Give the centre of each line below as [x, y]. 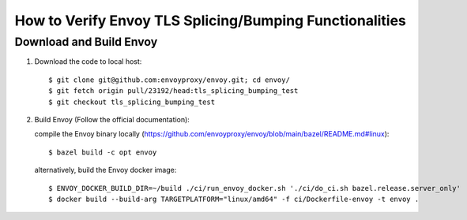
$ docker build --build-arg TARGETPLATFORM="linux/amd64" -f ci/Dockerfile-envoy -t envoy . [234, 199]
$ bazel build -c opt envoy [103, 152]
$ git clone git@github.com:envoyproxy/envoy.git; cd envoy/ [169, 80]
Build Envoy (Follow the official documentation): [112, 119]
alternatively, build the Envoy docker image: [105, 170]
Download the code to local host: [88, 62]
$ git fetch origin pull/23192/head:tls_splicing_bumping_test [173, 91]
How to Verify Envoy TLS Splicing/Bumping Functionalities [211, 21]
